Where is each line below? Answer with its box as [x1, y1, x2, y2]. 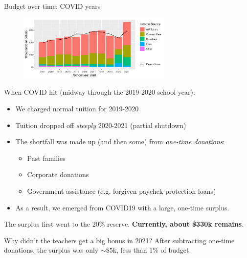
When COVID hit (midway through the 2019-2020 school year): [4, 87, 195, 97]
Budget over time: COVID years [4, 1, 101, 11]
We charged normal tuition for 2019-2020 [15, 103, 139, 113]
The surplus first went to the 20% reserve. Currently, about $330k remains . [4, 219, 244, 229]
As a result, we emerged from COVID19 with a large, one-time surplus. [15, 202, 229, 212]
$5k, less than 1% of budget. [106, 245, 191, 255]
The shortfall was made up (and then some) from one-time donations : [15, 136, 225, 147]
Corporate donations [27, 169, 89, 180]
